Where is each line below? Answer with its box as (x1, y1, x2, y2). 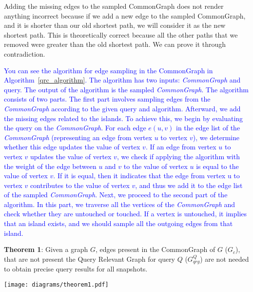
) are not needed (200, 253, 249, 264)
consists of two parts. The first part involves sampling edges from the (4, 94, 211, 104)
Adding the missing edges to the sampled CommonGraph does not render (4, 1, 224, 11)
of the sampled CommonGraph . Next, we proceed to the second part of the (4, 189, 228, 200)
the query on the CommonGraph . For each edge (4, 123, 146, 133)
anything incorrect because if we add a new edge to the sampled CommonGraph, (4, 10, 246, 21)
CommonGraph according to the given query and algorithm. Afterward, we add (4, 103, 241, 113)
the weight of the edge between (4, 161, 97, 171)
